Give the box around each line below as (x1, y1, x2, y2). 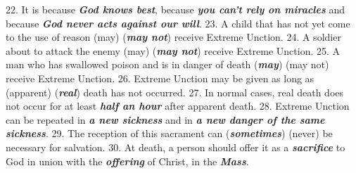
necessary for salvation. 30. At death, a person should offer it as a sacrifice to (6, 139, 345, 154)
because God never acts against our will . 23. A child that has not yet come (6, 15, 350, 30)
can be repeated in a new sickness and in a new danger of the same (6, 112, 325, 127)
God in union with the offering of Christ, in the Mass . (6, 153, 249, 168)
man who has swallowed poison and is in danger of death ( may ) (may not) (6, 57, 329, 72)
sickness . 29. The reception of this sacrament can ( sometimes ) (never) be (6, 126, 333, 141)
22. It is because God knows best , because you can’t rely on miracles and (6, 2, 345, 16)
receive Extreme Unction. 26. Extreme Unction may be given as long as (6, 70, 314, 85)
